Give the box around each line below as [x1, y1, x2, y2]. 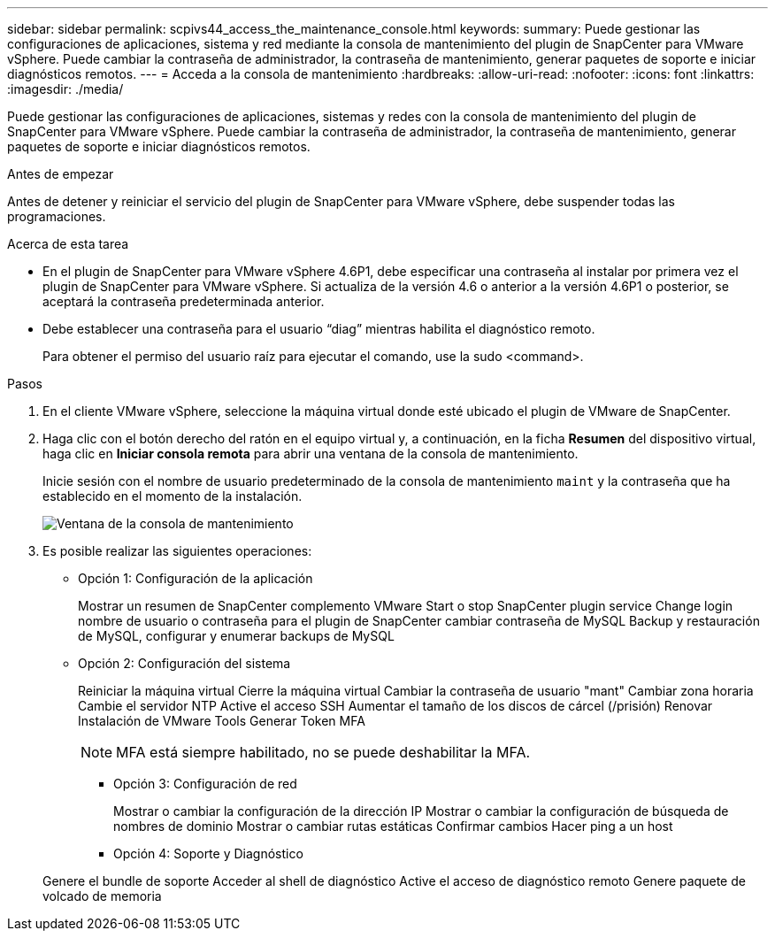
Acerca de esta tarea [7, 236, 129, 251]
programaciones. [7, 209, 106, 224]
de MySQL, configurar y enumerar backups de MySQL [78, 628, 395, 643]
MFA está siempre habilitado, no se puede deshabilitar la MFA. [116, 743, 531, 761]
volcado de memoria [42, 888, 162, 903]
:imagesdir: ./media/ [7, 81, 124, 96]
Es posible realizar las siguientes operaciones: [42, 543, 312, 558]
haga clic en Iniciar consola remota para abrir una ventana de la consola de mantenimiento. [42, 446, 579, 461]
